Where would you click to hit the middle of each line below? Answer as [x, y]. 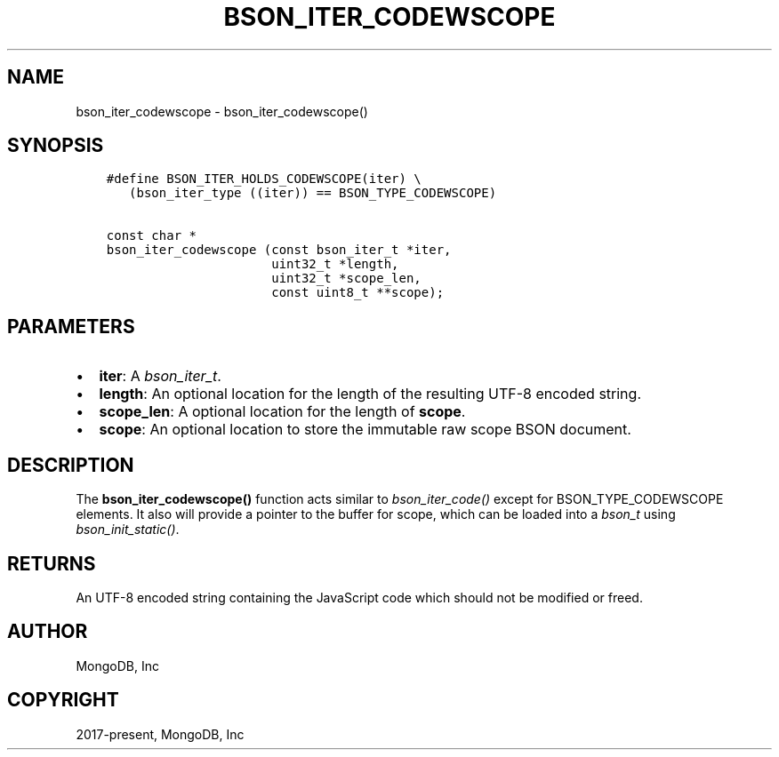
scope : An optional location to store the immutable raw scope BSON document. [365, 430]
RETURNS [52, 563]
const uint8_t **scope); [358, 293]
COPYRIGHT [63, 700]
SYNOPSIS [56, 146]
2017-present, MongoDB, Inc [160, 734]
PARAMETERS [71, 326]
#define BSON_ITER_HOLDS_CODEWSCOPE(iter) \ [264, 179]
